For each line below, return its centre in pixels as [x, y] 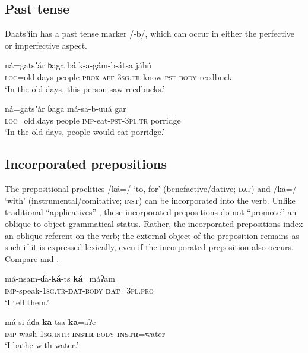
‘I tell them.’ [27, 302]
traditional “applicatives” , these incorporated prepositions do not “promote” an [151, 212]
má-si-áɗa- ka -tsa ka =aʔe [50, 322]
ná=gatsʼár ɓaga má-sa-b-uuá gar [66, 108]
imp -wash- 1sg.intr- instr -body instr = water [85, 333]
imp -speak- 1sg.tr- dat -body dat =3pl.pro [79, 290]
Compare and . [32, 258]
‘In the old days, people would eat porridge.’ [85, 132]
